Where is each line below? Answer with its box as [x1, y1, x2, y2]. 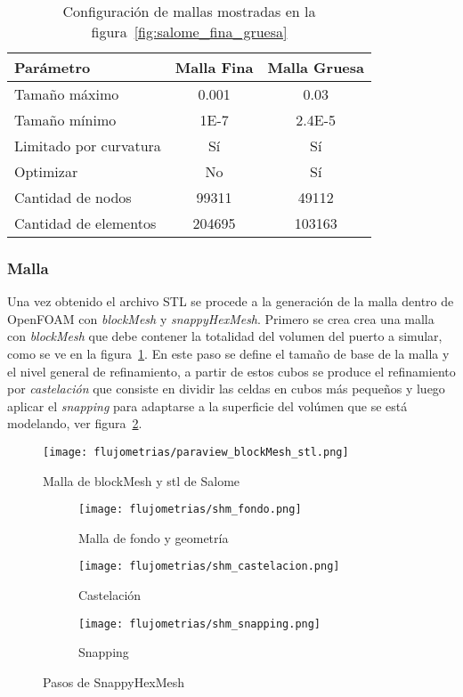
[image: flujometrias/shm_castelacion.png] [78, 560, 340, 573]
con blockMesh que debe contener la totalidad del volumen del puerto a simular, [7, 327, 443, 345]
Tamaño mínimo [14, 109, 117, 130]
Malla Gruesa [267, 57, 365, 77]
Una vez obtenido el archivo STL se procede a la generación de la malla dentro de [7, 292, 454, 311]
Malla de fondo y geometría [78, 528, 229, 547]
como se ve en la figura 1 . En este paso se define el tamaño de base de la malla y [7, 344, 450, 362]
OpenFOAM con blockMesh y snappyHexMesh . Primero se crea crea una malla [7, 309, 435, 328]
